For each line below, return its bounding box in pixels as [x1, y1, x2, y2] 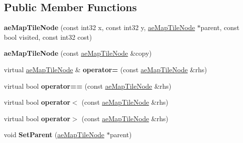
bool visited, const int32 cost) [4, 32, 92, 42]
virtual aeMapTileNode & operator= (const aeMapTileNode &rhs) [4, 64, 207, 74]
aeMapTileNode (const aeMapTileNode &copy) [4, 48, 152, 58]
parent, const [200, 22, 240, 32]
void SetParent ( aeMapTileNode [4, 129, 105, 140]
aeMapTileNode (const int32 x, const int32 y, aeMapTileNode [4, 22, 195, 32]
